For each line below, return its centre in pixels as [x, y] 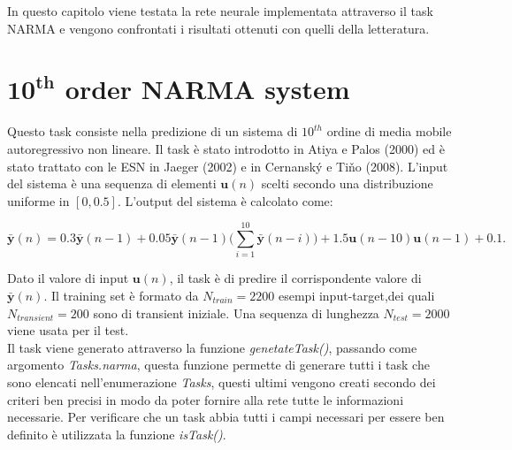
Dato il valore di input [68, 278]
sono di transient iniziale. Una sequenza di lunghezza [236, 313]
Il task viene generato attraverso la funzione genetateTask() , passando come [212, 347]
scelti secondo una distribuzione [347, 183]
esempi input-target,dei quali [356, 295]
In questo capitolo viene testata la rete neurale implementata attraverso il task [220, 11]
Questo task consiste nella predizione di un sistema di [153, 131]
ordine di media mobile [389, 131]
